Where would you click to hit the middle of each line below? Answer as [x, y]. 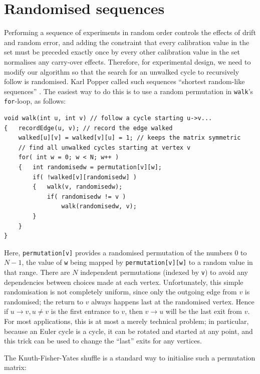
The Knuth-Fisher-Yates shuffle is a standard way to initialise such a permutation [130, 357]
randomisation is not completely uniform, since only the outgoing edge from [120, 292]
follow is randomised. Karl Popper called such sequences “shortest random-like [124, 81]
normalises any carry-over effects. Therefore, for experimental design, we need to [127, 61]
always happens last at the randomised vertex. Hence [173, 301]
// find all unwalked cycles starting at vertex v [104, 147]
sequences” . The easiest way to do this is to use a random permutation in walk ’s [129, 91]
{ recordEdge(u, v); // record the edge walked [88, 128]
